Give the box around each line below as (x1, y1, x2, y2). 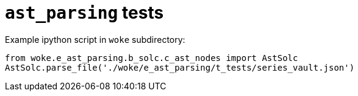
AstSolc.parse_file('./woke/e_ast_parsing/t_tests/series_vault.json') (5, 62, 355, 72)
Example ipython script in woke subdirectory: (5, 34, 185, 45)
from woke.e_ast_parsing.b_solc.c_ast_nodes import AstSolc (5, 53, 298, 63)
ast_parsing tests (5, 2, 164, 23)
